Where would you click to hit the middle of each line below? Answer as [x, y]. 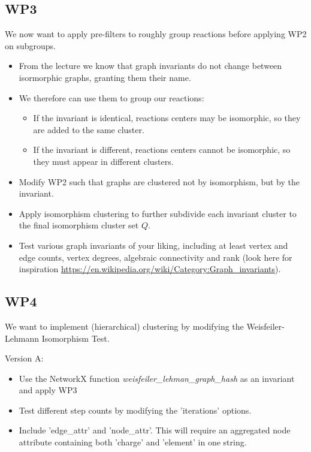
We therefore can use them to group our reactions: [111, 97]
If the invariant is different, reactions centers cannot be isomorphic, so [162, 150]
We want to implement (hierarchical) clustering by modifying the [124, 326]
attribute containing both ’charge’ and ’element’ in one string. [133, 442]
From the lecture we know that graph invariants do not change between [150, 66]
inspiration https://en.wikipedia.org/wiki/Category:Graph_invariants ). [150, 269]
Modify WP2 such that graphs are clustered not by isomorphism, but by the [159, 181]
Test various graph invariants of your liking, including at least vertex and [153, 245]
